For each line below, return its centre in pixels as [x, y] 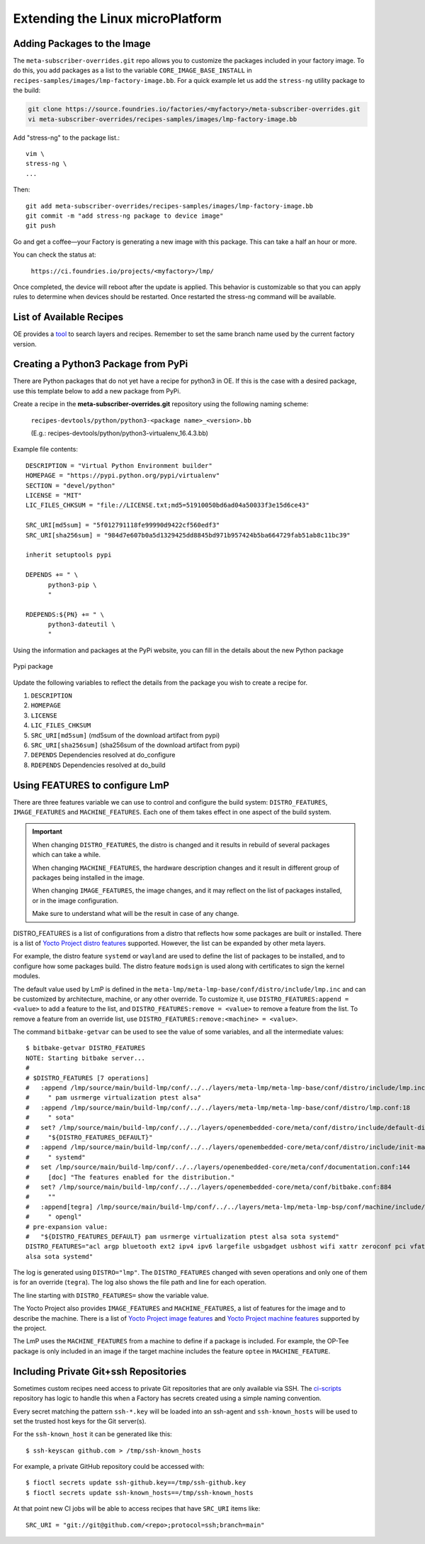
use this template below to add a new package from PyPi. [97, 391]
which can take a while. [67, 855]
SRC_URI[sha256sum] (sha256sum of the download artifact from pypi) [135, 745]
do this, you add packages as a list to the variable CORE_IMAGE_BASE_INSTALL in [133, 70]
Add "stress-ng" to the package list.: [67, 138]
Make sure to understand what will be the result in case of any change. [136, 914]
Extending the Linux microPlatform [118, 18]
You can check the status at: [55, 254]
